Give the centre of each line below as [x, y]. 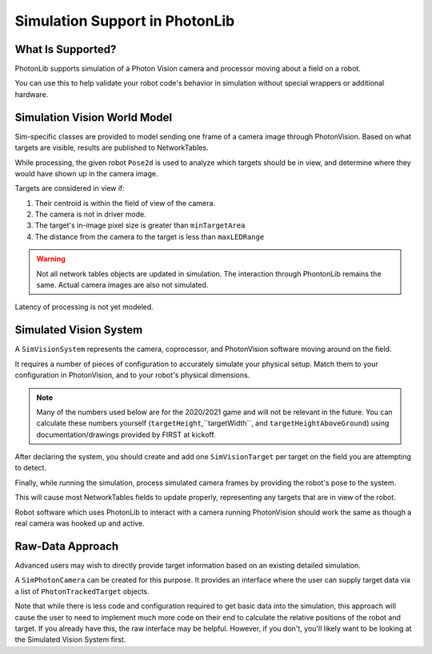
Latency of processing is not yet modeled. [84, 307]
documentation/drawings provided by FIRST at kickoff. [126, 434]
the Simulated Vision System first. [70, 640]
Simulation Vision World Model [93, 117]
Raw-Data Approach [67, 546]
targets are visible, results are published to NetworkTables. [112, 147]
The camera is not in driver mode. [91, 214]
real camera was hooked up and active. [80, 523]
